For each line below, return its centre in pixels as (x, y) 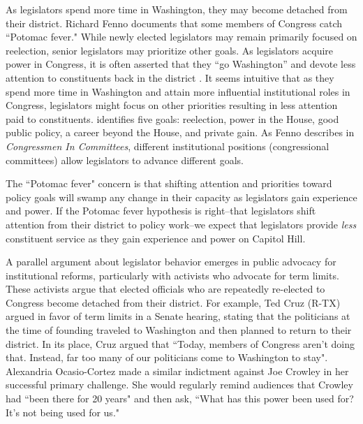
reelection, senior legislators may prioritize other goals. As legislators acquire (170, 50)
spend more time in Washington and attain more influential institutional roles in (178, 91)
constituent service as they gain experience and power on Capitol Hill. (156, 238)
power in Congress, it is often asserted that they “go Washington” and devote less (181, 64)
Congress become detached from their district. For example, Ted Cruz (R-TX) (173, 302)
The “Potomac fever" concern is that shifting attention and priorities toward (169, 183)
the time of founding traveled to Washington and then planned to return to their (179, 330)
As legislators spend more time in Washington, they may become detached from (177, 9)
